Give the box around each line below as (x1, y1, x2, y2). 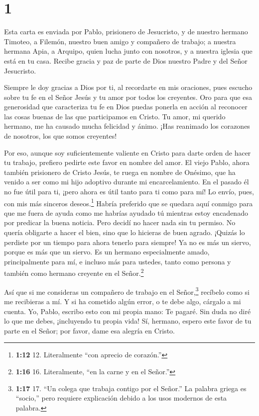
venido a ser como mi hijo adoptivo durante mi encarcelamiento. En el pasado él (4, 176, 249, 187)
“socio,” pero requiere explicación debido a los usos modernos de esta (15, 393, 227, 403)
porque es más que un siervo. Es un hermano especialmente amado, (4, 247, 210, 257)
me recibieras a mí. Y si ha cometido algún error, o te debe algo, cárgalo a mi (4, 296, 241, 306)
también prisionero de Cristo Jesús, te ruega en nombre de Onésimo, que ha (4, 166, 236, 177)
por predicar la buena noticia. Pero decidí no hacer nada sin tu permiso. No (4, 217, 236, 228)
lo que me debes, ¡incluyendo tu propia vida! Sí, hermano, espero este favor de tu (4, 316, 252, 326)
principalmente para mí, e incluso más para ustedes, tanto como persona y (4, 256, 231, 266)
